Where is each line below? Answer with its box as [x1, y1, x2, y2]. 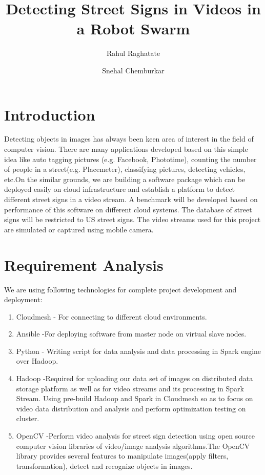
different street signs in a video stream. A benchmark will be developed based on [4, 194, 258, 204]
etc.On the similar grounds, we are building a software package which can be [4, 173, 246, 184]
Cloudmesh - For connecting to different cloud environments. [16, 311, 207, 322]
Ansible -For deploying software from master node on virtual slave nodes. [16, 328, 247, 339]
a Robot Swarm [76, 18, 190, 39]
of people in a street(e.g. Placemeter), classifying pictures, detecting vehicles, [4, 164, 246, 174]
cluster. [16, 413, 39, 424]
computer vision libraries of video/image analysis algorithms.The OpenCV [16, 440, 250, 451]
